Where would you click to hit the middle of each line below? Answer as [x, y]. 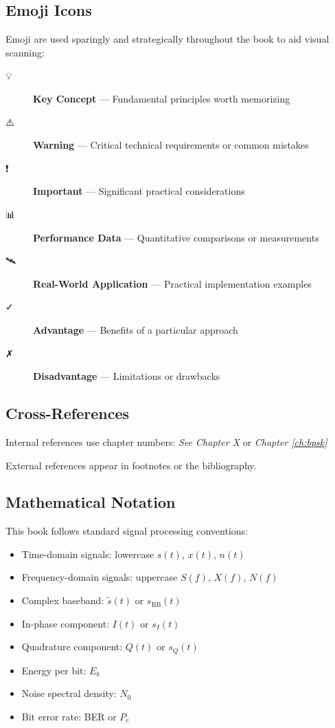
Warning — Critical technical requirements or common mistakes [171, 145]
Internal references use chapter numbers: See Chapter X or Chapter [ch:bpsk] [166, 441]
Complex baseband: [63, 600]
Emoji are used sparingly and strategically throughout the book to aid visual [167, 39]
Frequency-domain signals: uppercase [100, 577]
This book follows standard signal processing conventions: [127, 531]
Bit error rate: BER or [69, 716]
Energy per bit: [54, 670]
